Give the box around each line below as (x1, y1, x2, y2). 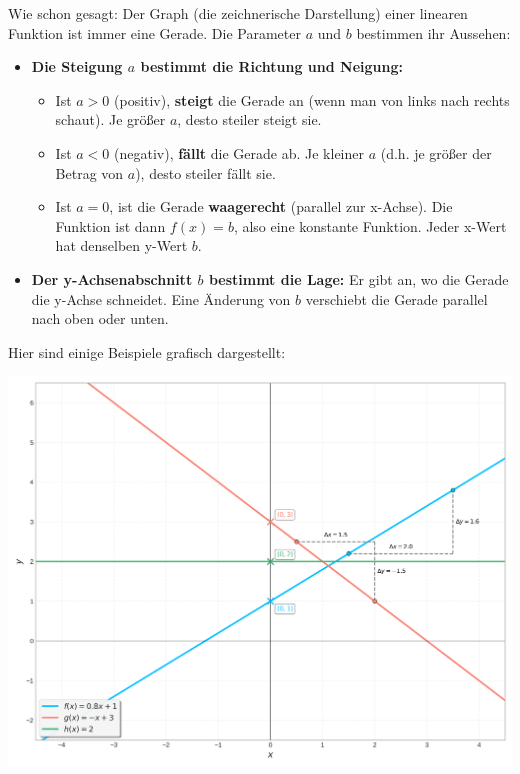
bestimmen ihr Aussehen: (356, 22, 511, 43)
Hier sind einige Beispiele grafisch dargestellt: (8, 341, 286, 362)
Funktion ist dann (55, 215, 166, 236)
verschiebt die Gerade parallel (305, 288, 488, 309)
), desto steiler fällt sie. (135, 162, 276, 183)
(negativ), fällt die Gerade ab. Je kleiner (114, 142, 364, 163)
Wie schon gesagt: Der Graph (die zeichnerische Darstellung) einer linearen (8, 3, 468, 23)
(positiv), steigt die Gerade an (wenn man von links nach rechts (114, 89, 510, 110)
